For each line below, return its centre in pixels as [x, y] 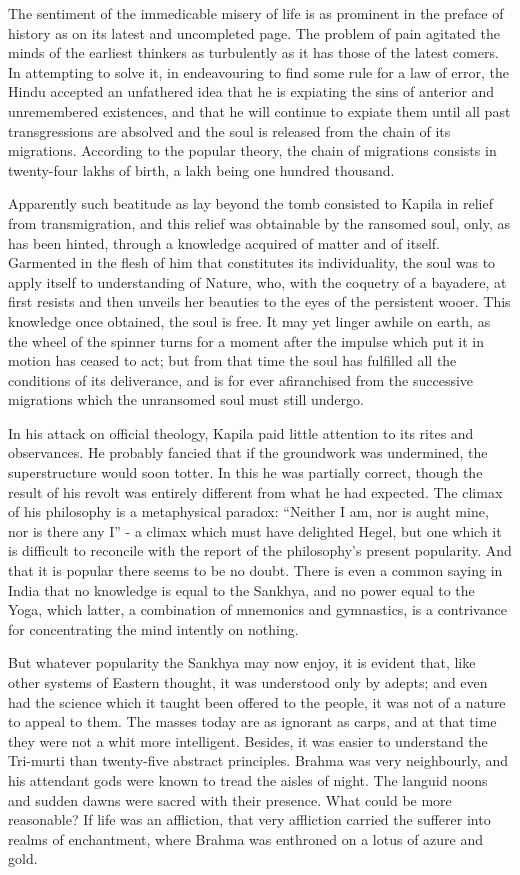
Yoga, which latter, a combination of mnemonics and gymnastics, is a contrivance [257, 609]
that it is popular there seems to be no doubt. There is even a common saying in [255, 570]
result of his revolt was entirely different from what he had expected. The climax [255, 491]
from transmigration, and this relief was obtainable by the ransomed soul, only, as [259, 222]
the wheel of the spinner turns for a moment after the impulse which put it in [246, 340]
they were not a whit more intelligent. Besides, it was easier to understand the [248, 740]
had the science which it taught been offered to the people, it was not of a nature [257, 701]
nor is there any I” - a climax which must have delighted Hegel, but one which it [255, 530]
